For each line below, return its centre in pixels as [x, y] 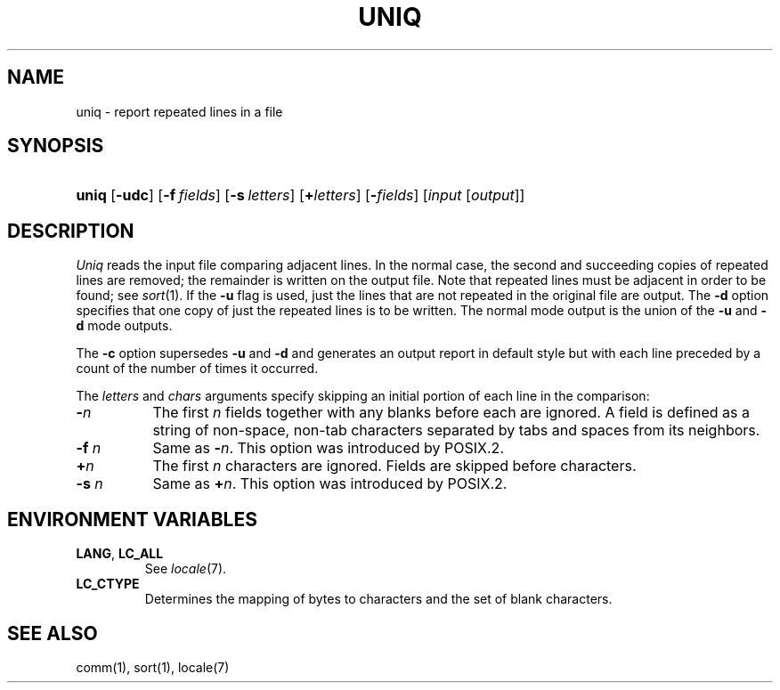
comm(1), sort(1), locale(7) [153, 667]
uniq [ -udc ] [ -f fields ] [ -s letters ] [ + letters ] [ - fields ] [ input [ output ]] [301, 195]
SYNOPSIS [56, 146]
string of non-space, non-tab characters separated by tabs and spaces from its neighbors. [456, 430]
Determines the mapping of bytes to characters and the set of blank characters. [378, 599]
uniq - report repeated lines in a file [179, 111]
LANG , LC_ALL [120, 554]
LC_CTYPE [108, 584]
